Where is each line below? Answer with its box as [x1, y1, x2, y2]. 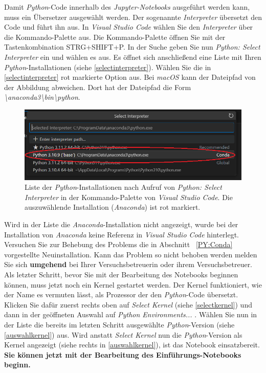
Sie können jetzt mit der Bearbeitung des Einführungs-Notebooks [4, 349, 241, 360]
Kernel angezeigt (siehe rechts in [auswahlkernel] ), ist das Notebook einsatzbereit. [4, 339, 260, 350]
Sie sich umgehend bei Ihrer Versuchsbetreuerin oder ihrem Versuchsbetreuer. [4, 259, 253, 270]
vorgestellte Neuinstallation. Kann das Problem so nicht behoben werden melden [4, 249, 257, 259]
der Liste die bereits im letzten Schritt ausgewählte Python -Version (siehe [4, 319, 235, 330]
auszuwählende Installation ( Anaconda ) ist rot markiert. [25, 202, 201, 212]
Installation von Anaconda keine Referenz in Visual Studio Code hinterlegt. [4, 229, 239, 239]
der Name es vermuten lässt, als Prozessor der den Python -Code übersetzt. [4, 289, 238, 300]
